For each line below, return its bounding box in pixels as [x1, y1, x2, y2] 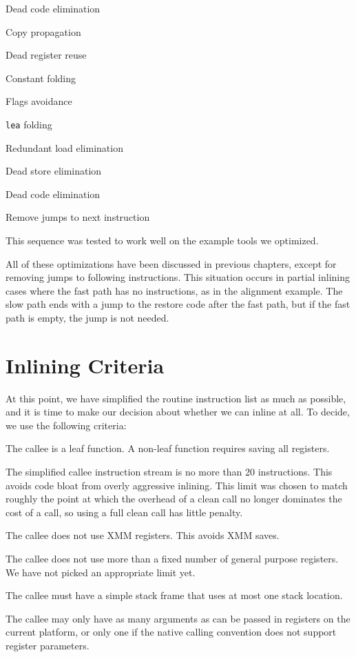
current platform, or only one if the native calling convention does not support [6, 625, 337, 639]
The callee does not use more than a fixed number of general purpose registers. [6, 551, 339, 566]
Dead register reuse [6, 48, 87, 62]
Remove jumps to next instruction [6, 210, 150, 224]
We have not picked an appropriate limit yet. [6, 565, 196, 579]
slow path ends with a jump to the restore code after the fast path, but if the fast [6, 297, 350, 311]
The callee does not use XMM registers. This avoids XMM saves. [6, 528, 280, 542]
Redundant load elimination [6, 140, 123, 155]
